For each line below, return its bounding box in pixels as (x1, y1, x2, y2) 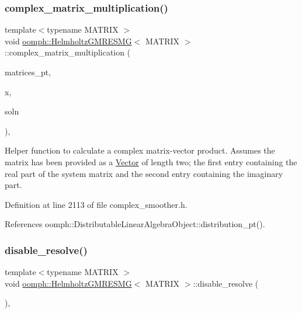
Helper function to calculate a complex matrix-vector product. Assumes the (5, 144, 275, 156)
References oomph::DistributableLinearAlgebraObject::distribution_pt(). (5, 218, 265, 230)
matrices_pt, (5, 66, 51, 78)
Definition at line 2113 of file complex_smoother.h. (5, 198, 188, 210)
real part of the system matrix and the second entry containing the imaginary (5, 167, 283, 179)
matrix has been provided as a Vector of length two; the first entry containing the (5, 155, 297, 168)
